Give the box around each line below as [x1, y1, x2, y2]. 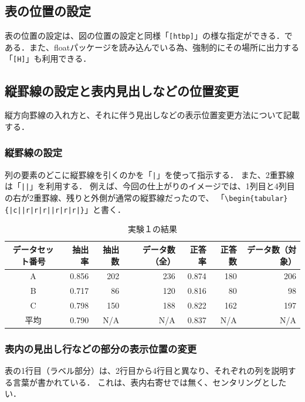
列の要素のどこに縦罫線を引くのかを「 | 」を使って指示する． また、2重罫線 [5, 168, 294, 180]
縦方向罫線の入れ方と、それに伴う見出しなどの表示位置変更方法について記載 [5, 109, 300, 121]
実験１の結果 [128, 223, 177, 235]
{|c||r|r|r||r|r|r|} [5, 206, 85, 215]
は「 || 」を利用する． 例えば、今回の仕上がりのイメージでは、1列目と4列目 [5, 180, 295, 192]
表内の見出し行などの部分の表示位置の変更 [5, 341, 197, 356]
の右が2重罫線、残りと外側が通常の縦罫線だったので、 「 [5, 192, 225, 204]
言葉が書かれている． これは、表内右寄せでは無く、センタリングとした [12, 376, 287, 388]
